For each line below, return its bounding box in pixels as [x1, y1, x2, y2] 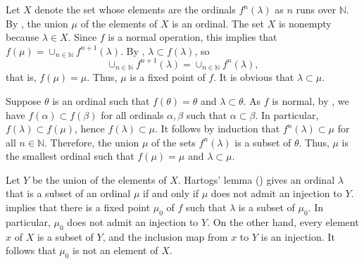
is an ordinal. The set [172, 15, 265, 30]
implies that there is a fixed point [6, 200, 151, 215]
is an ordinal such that [52, 93, 150, 108]
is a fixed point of [130, 70, 206, 84]
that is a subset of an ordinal [6, 186, 131, 201]
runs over [296, 2, 337, 16]
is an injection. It [261, 229, 335, 244]
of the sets [151, 134, 196, 149]
